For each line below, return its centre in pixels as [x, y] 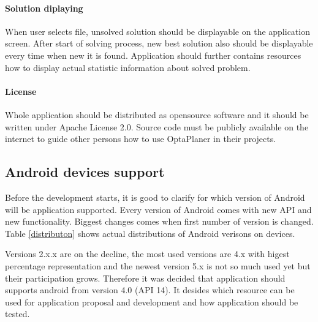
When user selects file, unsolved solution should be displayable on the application [157, 31]
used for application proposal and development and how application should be [152, 301]
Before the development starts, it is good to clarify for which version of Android [155, 197]
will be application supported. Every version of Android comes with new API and [158, 209]
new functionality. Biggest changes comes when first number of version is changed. [159, 221]
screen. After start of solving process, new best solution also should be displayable [159, 43]
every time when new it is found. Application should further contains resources [153, 55]
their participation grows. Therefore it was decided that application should [145, 278]
